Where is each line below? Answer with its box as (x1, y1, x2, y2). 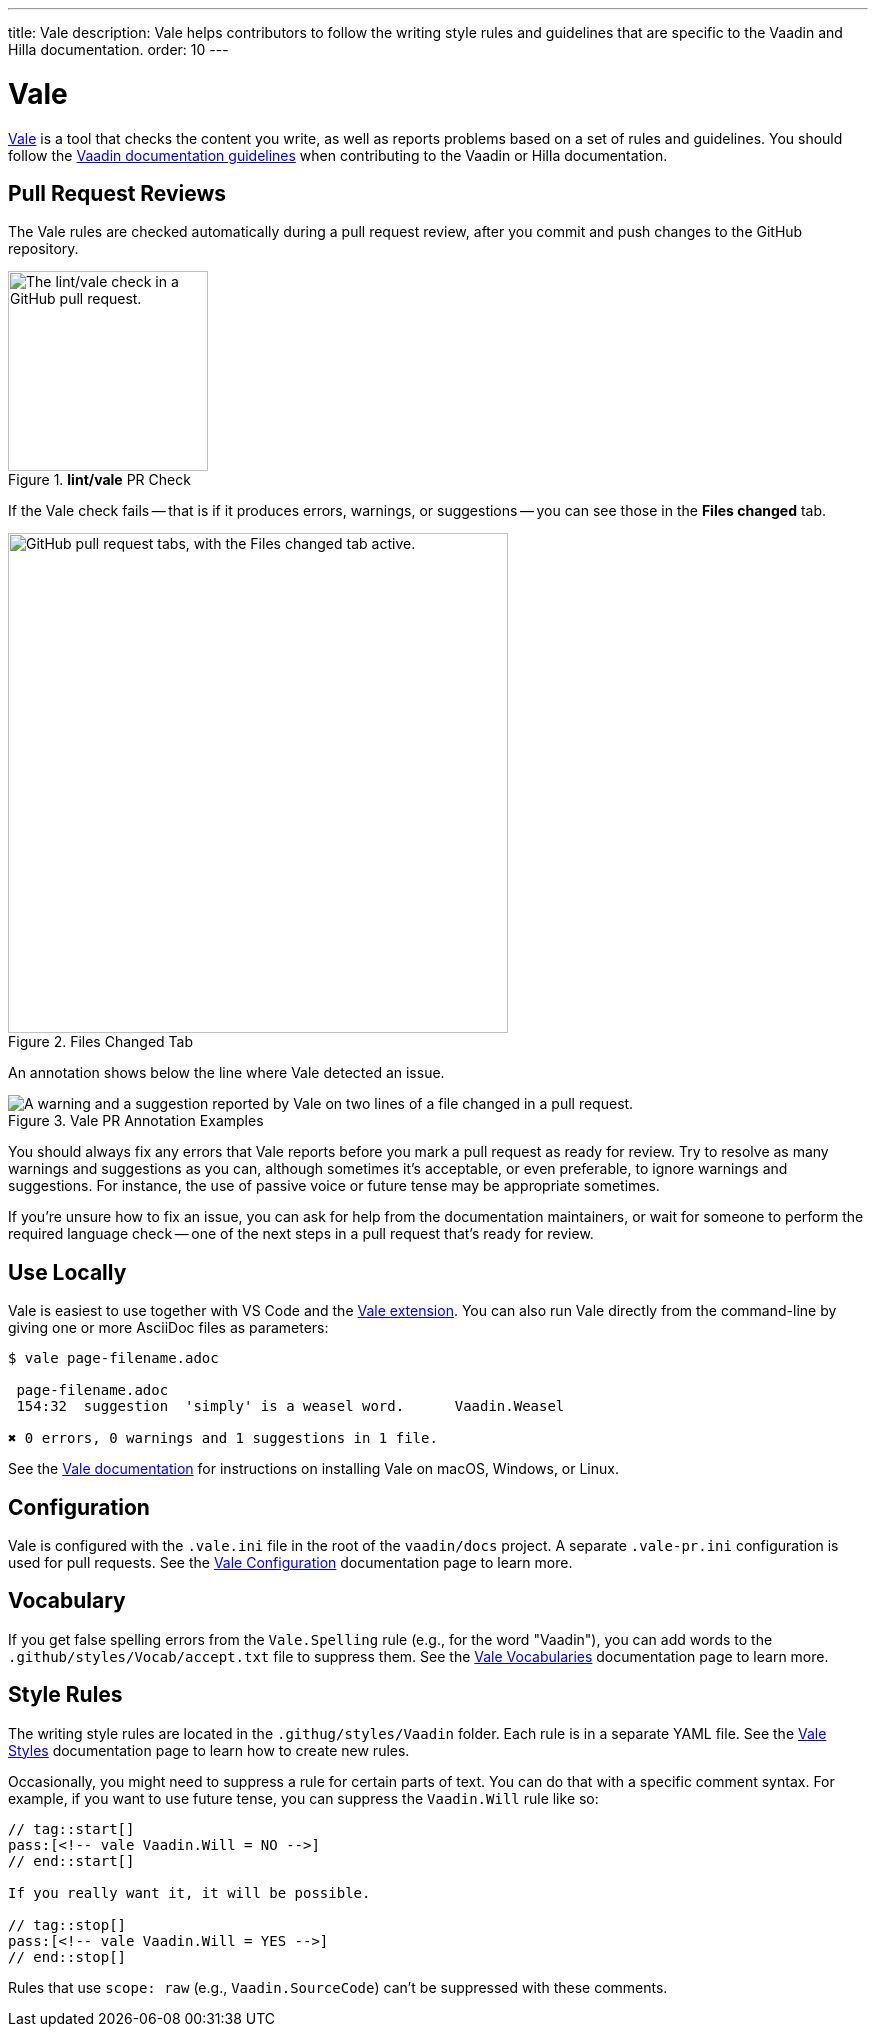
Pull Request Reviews (8, 180, 227, 206)
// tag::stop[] (8, 1916, 127, 1933)
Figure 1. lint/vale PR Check (8, 471, 191, 489)
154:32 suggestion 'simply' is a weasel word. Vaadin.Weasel (16, 1398, 565, 1415)
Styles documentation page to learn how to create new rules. (8, 1741, 410, 1759)
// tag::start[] (8, 1820, 135, 1837)
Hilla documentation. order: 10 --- (8, 41, 229, 58)
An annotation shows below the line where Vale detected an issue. (8, 1064, 445, 1082)
